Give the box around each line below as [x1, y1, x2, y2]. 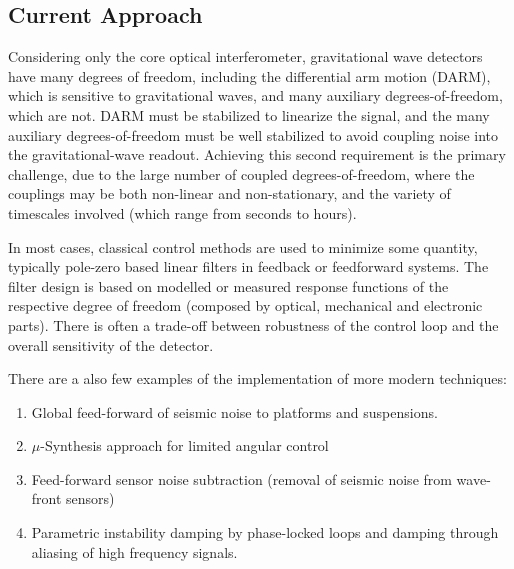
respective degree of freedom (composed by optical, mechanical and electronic [8, 295, 483, 316]
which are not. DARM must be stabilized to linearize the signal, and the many [8, 104, 490, 125]
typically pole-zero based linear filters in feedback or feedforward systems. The [8, 256, 489, 277]
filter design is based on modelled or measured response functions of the [8, 275, 449, 296]
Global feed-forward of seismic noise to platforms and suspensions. [31, 401, 438, 422]
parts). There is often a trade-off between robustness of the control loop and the [8, 314, 499, 335]
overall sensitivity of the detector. [8, 334, 214, 355]
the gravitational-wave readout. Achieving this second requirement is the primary [8, 144, 506, 165]
